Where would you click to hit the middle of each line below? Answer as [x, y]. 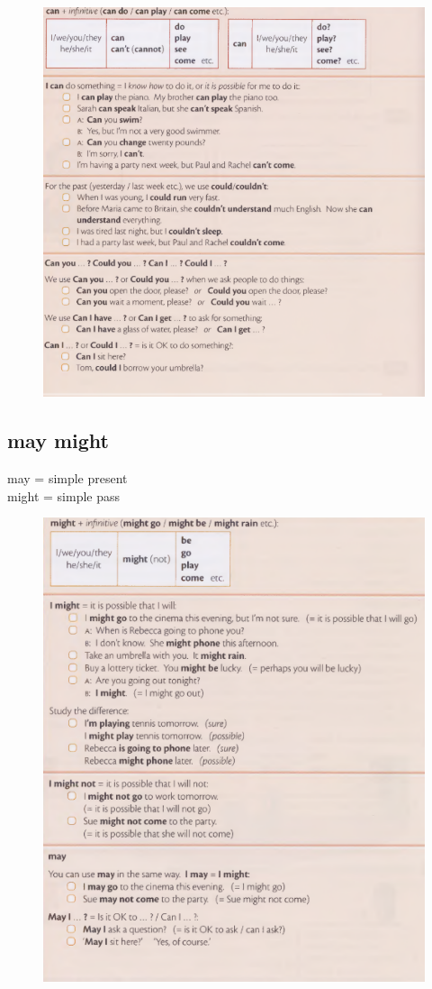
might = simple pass [64, 495]
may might [58, 440]
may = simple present [67, 478]
